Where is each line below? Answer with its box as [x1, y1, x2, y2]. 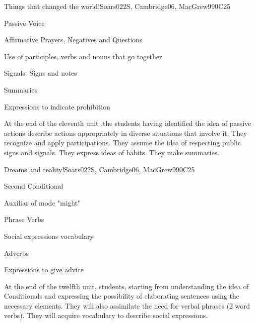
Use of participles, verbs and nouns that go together [4, 51, 162, 61]
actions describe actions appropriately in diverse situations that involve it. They [4, 127, 247, 138]
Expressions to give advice [4, 264, 84, 275]
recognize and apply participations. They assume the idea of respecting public [4, 137, 241, 148]
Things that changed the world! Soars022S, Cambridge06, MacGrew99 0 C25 [4, 1, 231, 11]
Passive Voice [4, 17, 45, 28]
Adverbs [4, 247, 29, 258]
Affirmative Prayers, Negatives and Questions [4, 34, 142, 45]
